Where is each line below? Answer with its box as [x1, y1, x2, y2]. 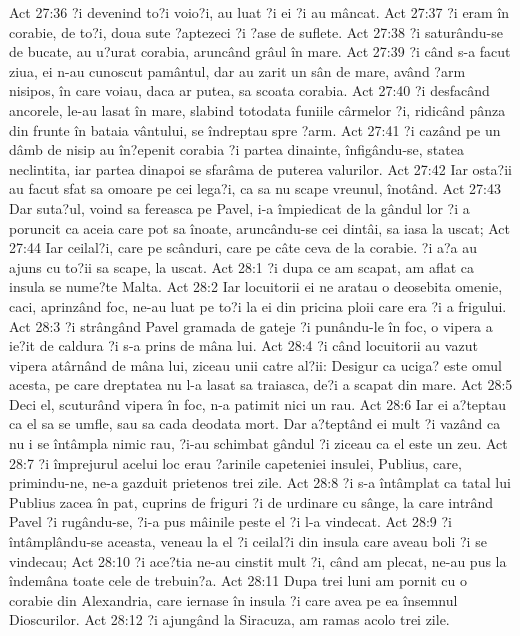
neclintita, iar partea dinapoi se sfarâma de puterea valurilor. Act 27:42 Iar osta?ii [9, 158, 512, 179]
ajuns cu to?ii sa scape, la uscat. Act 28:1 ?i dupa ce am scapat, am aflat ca [9, 256, 475, 277]
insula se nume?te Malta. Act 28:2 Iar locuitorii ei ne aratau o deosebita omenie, [9, 276, 503, 297]
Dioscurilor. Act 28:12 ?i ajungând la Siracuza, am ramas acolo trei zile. [9, 609, 450, 630]
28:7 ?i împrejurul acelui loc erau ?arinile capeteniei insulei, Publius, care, [9, 452, 462, 473]
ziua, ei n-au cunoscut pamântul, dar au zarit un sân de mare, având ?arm [9, 60, 466, 81]
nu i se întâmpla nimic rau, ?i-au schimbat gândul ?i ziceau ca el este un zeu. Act [9, 433, 508, 454]
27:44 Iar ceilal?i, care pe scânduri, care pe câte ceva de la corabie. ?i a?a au [9, 237, 478, 258]
